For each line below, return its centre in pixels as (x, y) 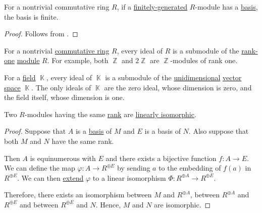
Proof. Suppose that (35, 131)
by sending (134, 168)
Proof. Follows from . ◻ (41, 34)
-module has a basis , (226, 7)
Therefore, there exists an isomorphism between (78, 195)
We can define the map (40, 168)
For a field (20, 77)
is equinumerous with (63, 158)
